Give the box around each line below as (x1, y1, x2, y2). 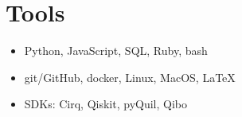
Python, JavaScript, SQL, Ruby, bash (24, 42, 208, 59)
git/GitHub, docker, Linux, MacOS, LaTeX (24, 68, 236, 85)
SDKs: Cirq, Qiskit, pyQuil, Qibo (24, 96, 188, 112)
